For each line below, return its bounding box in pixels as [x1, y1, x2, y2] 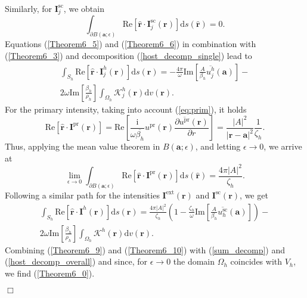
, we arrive [263, 140, 302, 153]
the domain [173, 255, 215, 268]
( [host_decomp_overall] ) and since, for [5, 255, 148, 268]
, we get [240, 189, 268, 201]
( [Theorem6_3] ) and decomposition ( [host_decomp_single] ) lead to [5, 49, 252, 61]
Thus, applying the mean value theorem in [5, 140, 160, 153]
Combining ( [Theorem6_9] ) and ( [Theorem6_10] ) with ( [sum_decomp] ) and [5, 243, 286, 256]
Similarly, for [5, 2, 52, 14]
